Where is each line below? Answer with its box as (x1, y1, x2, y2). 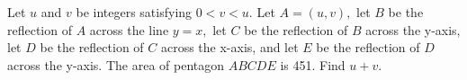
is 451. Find (280, 55, 346, 74)
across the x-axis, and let (160, 38, 299, 57)
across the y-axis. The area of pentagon (7, 55, 225, 74)
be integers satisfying (76, 3, 193, 21)
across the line (89, 20, 169, 39)
